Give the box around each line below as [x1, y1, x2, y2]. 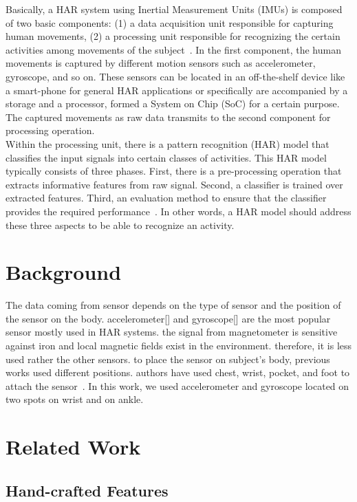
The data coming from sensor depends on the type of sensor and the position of [6, 298, 341, 312]
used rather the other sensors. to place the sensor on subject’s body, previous [6, 351, 330, 366]
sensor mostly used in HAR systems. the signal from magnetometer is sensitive [6, 325, 338, 339]
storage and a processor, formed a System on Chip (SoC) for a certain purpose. [6, 96, 340, 111]
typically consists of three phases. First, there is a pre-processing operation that [6, 164, 342, 178]
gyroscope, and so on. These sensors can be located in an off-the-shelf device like [6, 69, 345, 83]
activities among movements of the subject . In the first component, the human [6, 42, 341, 56]
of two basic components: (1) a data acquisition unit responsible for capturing [6, 15, 334, 30]
